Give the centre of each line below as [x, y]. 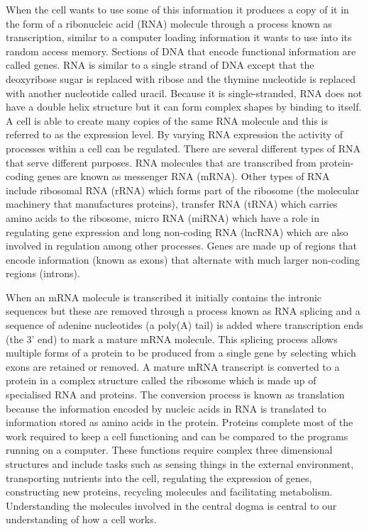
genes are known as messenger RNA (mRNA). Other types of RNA [183, 176]
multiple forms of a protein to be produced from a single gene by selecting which [181, 353]
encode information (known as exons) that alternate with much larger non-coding [183, 259]
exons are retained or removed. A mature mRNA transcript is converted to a [173, 366]
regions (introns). [43, 273]
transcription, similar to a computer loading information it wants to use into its [179, 37]
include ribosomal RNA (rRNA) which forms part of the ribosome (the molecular [183, 190]
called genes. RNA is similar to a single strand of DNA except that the [160, 65]
